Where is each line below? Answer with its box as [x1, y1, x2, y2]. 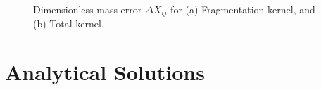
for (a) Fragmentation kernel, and [170, 2, 315, 16]
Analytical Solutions [5, 58, 205, 86]
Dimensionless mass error [33, 2, 142, 16]
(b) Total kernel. [33, 16, 104, 31]
